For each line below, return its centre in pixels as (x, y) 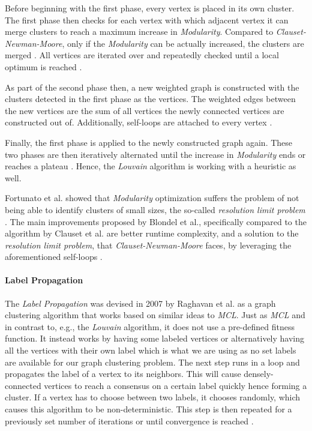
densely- (259, 374)
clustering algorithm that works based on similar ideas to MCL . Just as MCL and (155, 315)
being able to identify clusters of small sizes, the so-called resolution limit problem (155, 209)
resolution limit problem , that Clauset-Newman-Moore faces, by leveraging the (148, 245)
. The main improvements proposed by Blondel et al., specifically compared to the (156, 221)
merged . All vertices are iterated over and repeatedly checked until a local (142, 55)
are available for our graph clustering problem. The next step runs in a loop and (152, 362)
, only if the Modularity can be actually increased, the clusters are (183, 43)
